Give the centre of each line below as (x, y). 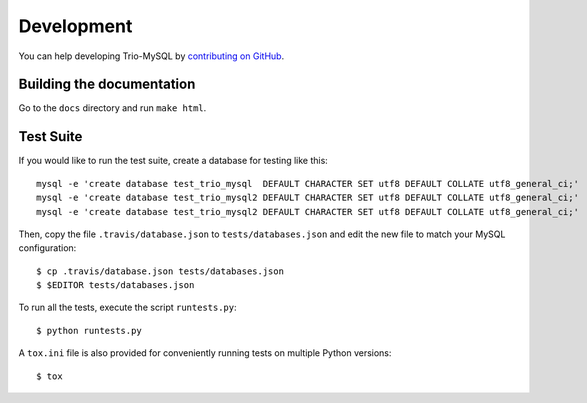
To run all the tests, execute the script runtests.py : (127, 307)
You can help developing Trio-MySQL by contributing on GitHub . (151, 56)
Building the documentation (107, 84)
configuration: (47, 248)
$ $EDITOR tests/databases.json (115, 285)
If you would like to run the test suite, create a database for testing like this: (173, 161)
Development (75, 26)
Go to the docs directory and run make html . (112, 108)
